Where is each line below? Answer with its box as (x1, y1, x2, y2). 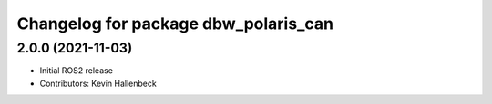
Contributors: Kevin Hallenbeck (39, 78, 157, 89)
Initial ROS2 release (39, 65, 114, 76)
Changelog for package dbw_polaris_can (16, 14, 334, 33)
